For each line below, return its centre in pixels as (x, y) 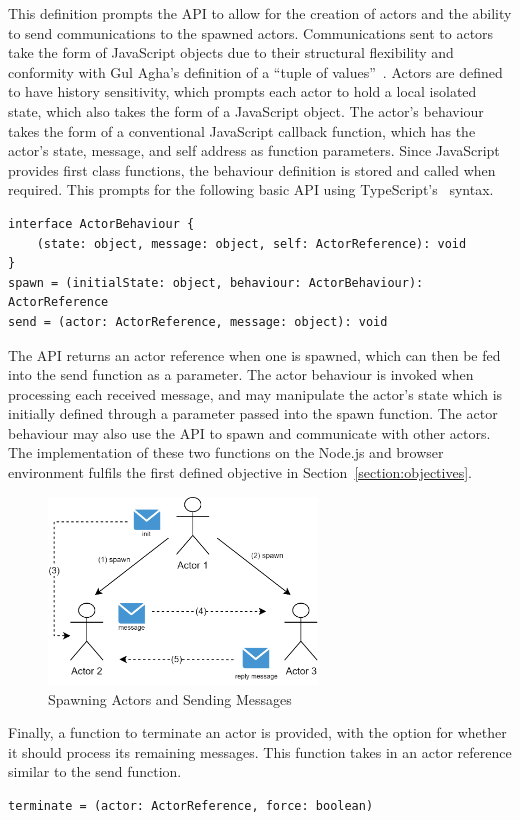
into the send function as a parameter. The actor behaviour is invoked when (241, 374)
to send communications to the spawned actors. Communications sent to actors (251, 32)
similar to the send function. (95, 771)
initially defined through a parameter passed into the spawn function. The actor (253, 413)
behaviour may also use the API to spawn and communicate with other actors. (249, 432)
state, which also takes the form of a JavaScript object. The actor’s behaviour (246, 110)
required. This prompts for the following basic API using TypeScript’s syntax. (251, 189)
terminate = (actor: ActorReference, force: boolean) (191, 806)
